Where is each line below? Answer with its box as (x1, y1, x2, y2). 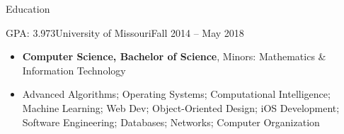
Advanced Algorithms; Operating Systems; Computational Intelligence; (22, 86, 331, 101)
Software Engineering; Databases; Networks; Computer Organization (22, 114, 320, 129)
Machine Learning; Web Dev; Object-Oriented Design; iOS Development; (22, 100, 340, 115)
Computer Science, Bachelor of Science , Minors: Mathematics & (22, 49, 326, 64)
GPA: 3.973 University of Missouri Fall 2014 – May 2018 (6, 25, 244, 40)
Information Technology (22, 62, 126, 77)
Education (6, 1, 50, 16)
